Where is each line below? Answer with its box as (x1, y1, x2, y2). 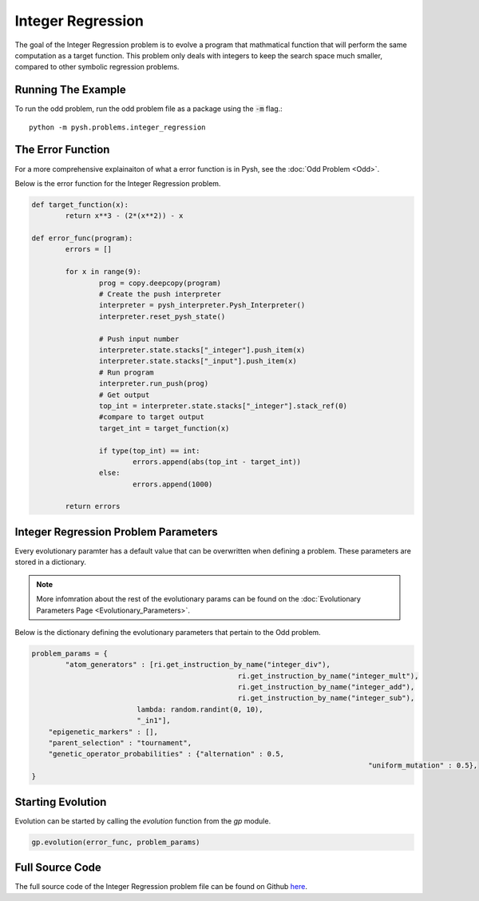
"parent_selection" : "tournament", (48, 739, 192, 748)
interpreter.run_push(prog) (98, 379, 209, 388)
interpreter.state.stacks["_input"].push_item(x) (98, 356, 297, 366)
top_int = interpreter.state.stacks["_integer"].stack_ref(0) (98, 401, 347, 411)
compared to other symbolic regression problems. (14, 62, 180, 72)
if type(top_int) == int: (98, 446, 200, 455)
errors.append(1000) (132, 479, 213, 489)
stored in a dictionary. (14, 558, 87, 567)
